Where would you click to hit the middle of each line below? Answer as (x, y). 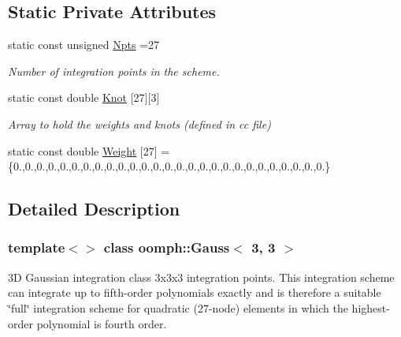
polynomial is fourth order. (102, 323)
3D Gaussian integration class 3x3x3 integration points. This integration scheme (201, 277)
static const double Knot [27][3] (84, 97)
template (37, 247)
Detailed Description (94, 209)
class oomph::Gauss (167, 247)
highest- (371, 307)
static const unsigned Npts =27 (84, 45)
